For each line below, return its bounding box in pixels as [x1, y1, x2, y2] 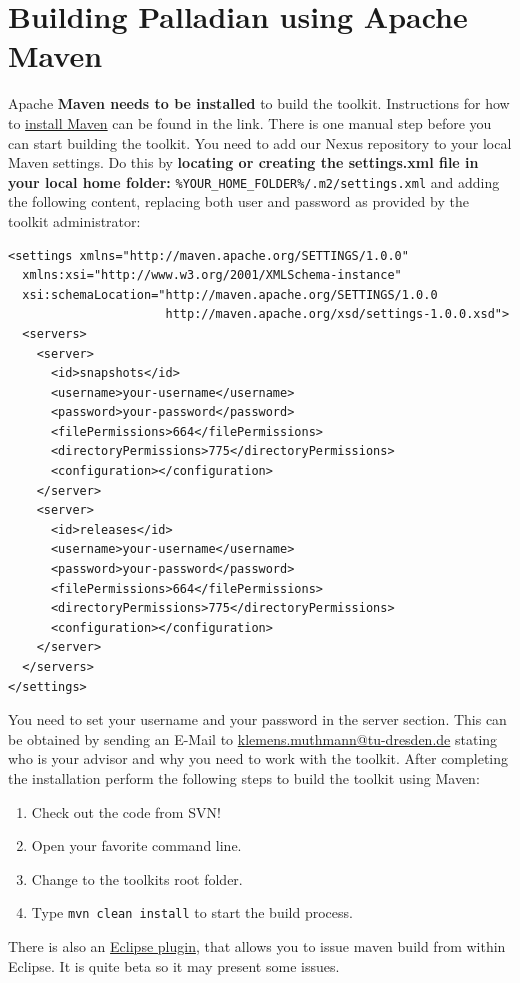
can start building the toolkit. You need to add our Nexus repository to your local [8, 132, 512, 153]
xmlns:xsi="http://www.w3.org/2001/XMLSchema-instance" [22, 268, 402, 283]
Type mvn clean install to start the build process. [31, 902, 353, 923]
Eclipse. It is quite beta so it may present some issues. [8, 955, 340, 976]
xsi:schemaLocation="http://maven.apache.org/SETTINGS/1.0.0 [22, 287, 438, 302]
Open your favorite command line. [31, 835, 242, 856]
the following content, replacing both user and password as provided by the [8, 191, 469, 212]
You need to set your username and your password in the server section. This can [8, 709, 507, 730]
